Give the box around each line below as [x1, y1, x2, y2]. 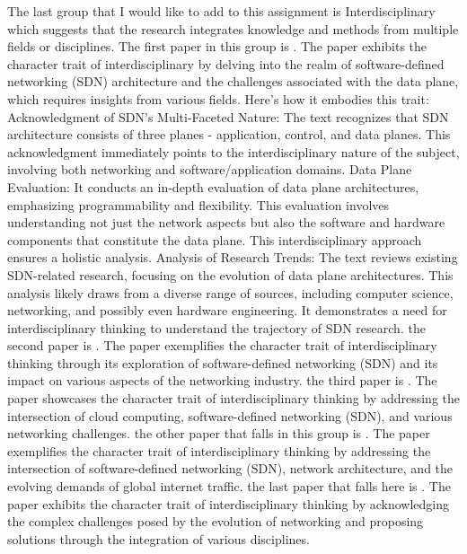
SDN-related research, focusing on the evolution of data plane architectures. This [7, 265, 454, 284]
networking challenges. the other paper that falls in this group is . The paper [7, 424, 430, 443]
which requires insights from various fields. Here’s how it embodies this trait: [7, 89, 429, 108]
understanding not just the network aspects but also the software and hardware [7, 213, 445, 232]
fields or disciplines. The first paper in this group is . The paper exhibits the [7, 37, 427, 56]
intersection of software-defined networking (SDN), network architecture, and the [7, 459, 454, 478]
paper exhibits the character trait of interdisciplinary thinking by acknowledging [7, 494, 450, 513]
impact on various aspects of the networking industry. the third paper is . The [7, 371, 437, 390]
